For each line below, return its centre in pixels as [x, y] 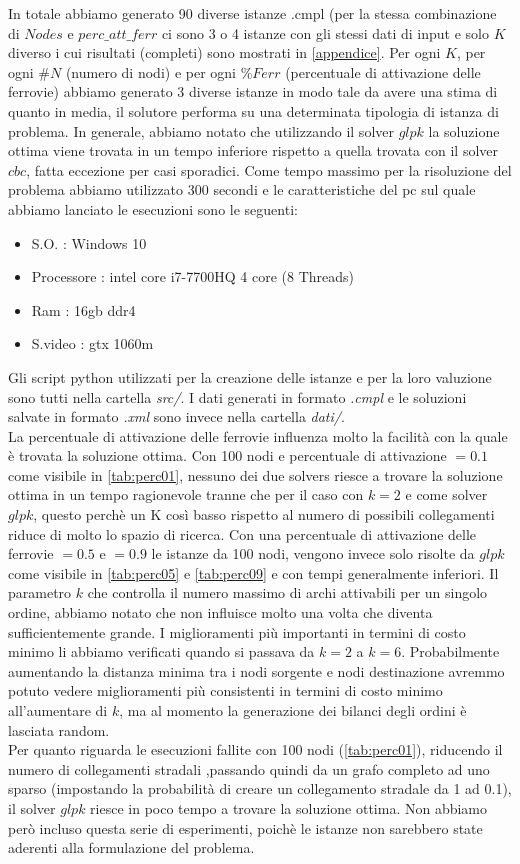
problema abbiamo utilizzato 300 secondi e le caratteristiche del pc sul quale [242, 189]
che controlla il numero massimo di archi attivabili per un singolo [287, 592]
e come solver [446, 494]
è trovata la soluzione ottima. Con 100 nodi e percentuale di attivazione [227, 455]
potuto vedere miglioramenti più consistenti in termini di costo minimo [225, 690]
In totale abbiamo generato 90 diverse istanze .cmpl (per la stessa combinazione [252, 13]
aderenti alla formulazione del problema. [131, 847]
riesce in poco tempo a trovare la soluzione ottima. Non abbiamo [289, 807]
